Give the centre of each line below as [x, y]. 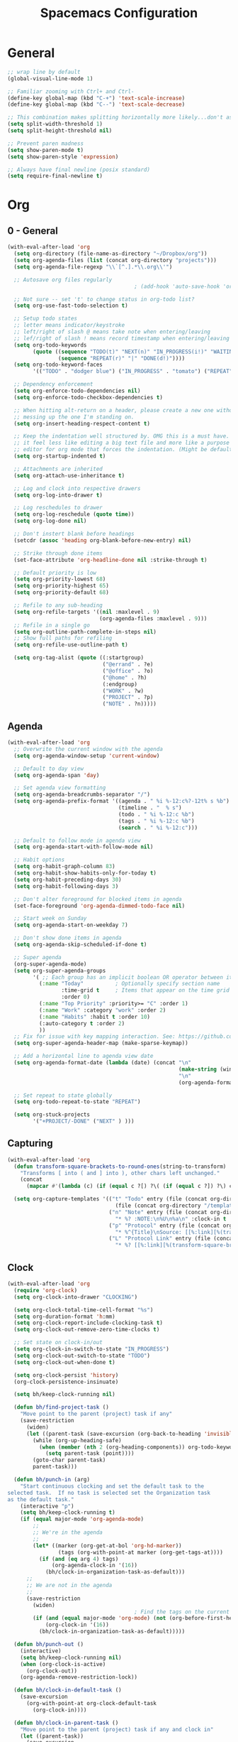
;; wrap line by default [44, 72]
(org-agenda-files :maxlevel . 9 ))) [153, 618]
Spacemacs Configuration [119, 13]
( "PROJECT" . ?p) [128, 698]
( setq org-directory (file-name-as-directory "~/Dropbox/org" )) [110, 254]
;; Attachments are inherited [58, 469]
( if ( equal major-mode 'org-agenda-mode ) [82, 1519]
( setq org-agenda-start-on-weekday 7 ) [71, 925]
